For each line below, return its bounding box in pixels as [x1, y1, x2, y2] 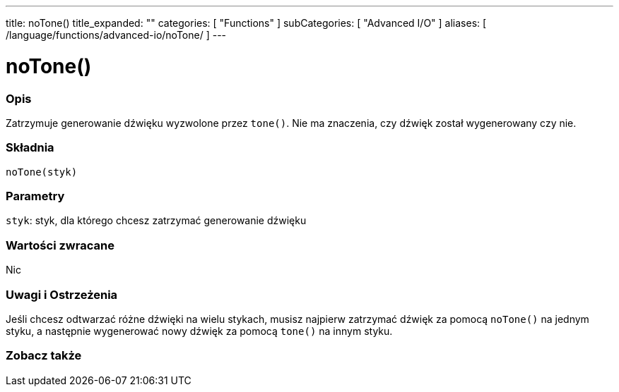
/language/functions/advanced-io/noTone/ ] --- [6, 29, 227, 41]
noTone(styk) [6, 166, 78, 178]
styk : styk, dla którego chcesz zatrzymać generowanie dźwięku [6, 214, 307, 227]
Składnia [6, 140, 54, 155]
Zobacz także [6, 348, 82, 363]
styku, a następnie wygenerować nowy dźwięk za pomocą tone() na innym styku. [6, 324, 393, 337]
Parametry [6, 189, 65, 203]
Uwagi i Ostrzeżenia [6, 287, 118, 302]
